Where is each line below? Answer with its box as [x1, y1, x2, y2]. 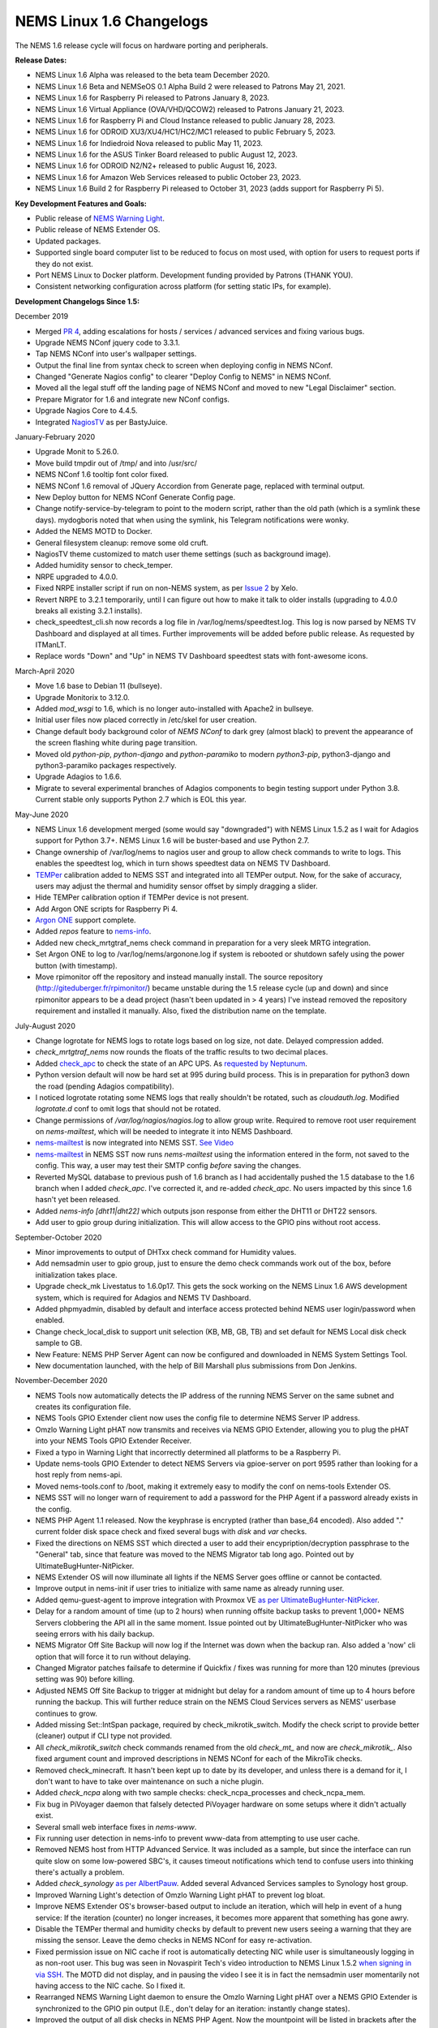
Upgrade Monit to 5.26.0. [35, 447, 119, 457]
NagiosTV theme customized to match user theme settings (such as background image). [35, 548, 332, 559]
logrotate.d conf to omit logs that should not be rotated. [35, 1104, 221, 1114]
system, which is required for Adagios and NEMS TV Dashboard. [35, 1292, 251, 1302]
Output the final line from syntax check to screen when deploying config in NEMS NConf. [35, 360, 333, 370]
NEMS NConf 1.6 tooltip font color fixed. [35, 470, 170, 479]
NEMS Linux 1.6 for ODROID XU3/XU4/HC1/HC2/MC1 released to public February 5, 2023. [35, 127, 336, 137]
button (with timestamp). [35, 960, 118, 970]
